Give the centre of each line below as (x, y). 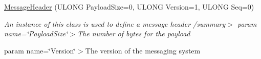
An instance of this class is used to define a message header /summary (115, 23)
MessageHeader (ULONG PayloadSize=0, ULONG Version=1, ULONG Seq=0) (129, 7)
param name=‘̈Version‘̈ (40, 50)
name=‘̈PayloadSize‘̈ (36, 34)
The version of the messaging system (143, 50)
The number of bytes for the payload (134, 34)
